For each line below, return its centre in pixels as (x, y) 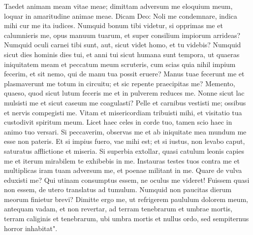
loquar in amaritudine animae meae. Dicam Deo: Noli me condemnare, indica (121, 16)
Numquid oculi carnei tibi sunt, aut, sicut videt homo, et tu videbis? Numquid (123, 45)
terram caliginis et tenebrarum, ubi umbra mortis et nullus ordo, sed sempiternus (126, 218)
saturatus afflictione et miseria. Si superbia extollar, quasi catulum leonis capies (124, 151)
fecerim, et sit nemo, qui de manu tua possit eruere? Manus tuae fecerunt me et (124, 74)
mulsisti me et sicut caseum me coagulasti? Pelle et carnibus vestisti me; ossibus (125, 102)
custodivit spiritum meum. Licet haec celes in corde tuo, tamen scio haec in (118, 122)
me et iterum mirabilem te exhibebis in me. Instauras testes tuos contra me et (122, 160)
